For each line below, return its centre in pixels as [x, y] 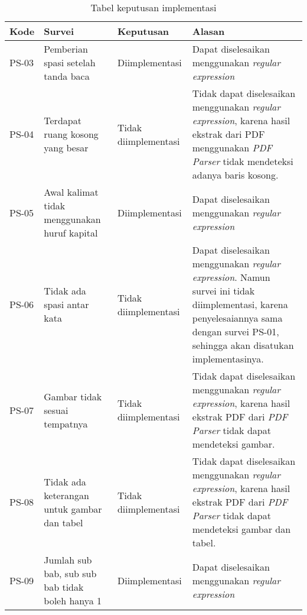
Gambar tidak [73, 396]
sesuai [56, 410]
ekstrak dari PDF [228, 134]
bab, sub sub [70, 573]
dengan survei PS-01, [236, 331]
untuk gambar [73, 509]
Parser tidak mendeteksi [243, 161]
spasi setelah [70, 62]
